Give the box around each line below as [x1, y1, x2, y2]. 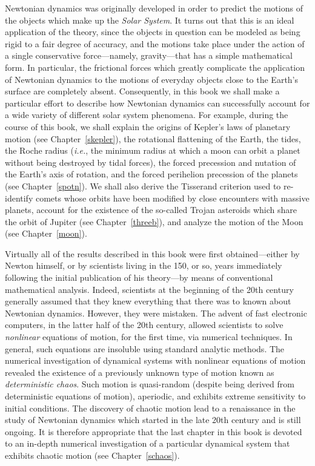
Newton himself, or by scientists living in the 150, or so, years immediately [5, 259, 282, 272]
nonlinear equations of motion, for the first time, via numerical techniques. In [5, 330, 293, 343]
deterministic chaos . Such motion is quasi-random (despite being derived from [5, 378, 294, 390]
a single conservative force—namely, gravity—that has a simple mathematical [5, 49, 293, 62]
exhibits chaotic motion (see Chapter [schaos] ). [5, 448, 180, 461]
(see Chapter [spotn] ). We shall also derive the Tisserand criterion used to [5, 179, 281, 192]
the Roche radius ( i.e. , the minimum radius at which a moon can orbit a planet [5, 144, 300, 157]
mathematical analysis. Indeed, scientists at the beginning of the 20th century [5, 283, 294, 295]
